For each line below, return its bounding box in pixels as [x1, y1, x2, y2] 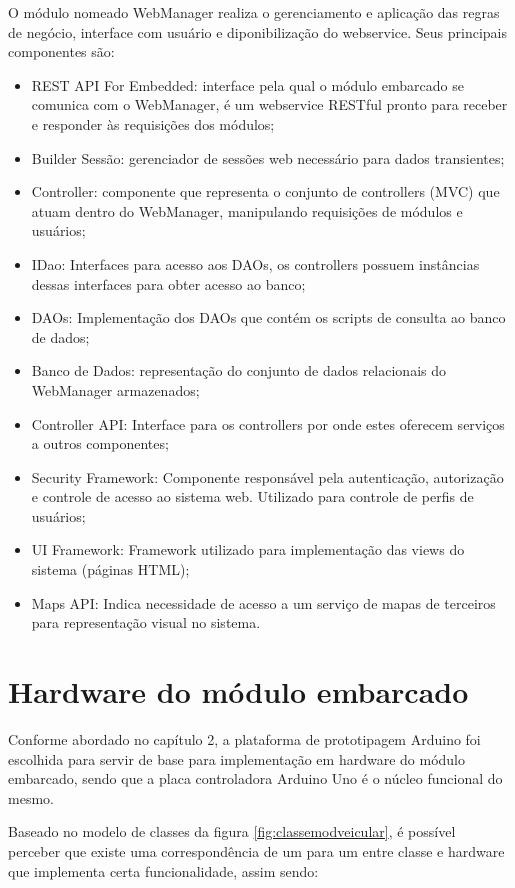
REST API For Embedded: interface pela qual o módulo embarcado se [31, 74, 464, 95]
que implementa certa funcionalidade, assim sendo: [8, 860, 319, 881]
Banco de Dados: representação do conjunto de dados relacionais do [31, 360, 446, 381]
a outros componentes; [31, 433, 169, 454]
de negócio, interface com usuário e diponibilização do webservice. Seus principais [8, 21, 508, 42]
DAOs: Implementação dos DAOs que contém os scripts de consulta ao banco [31, 307, 506, 328]
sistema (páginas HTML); [31, 559, 190, 580]
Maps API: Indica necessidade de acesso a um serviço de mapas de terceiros [31, 592, 496, 613]
